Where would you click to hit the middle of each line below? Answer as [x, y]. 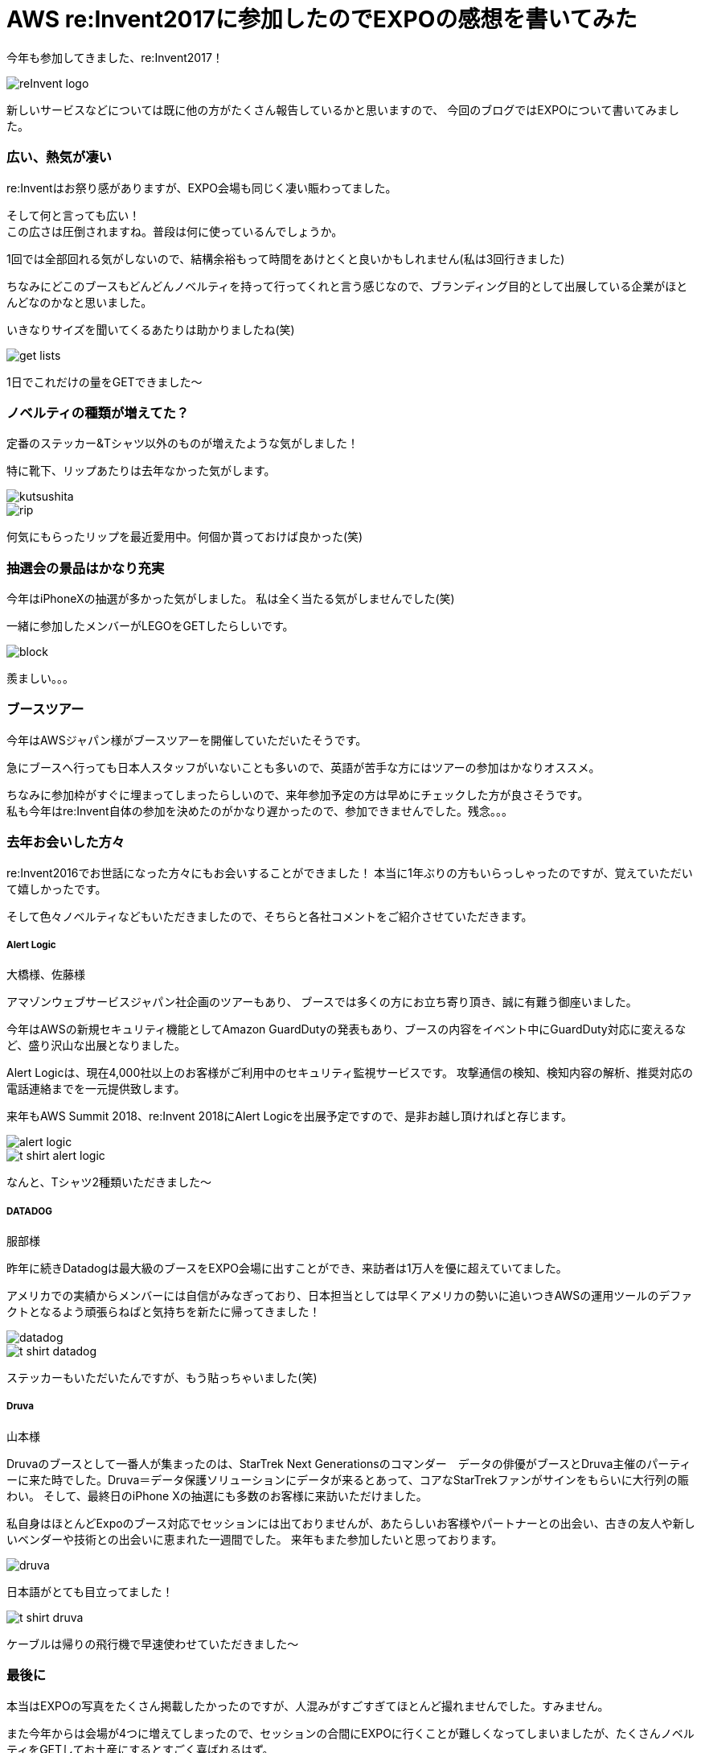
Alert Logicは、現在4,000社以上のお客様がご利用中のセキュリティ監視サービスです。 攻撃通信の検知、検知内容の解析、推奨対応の [350, 1073]
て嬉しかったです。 [57, 889]
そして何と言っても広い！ [74, 215]
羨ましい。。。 [40, 678]
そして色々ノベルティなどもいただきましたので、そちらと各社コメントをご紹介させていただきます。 [270, 916]
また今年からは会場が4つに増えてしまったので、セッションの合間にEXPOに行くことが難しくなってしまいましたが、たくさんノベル [350, 1733]
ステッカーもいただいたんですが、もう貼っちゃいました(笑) [162, 1378]
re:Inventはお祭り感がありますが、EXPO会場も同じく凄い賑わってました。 [202, 188]
